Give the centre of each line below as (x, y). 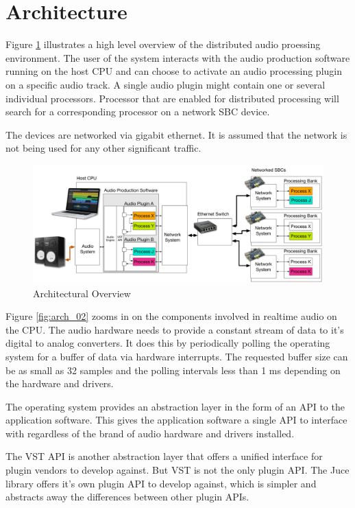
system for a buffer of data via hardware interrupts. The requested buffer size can (177, 356)
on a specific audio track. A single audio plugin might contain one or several (166, 84)
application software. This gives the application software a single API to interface (176, 420)
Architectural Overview (82, 293)
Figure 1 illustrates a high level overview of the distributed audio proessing (163, 44)
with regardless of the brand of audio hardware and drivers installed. (150, 433)
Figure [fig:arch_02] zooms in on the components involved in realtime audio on (171, 316)
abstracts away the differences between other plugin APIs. (127, 497)
